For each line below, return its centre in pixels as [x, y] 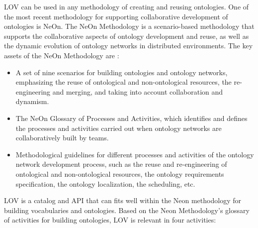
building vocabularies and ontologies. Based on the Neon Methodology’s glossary [127, 210]
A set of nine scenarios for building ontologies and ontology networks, [122, 72]
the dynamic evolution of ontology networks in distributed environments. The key [129, 46]
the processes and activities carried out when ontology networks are [119, 128]
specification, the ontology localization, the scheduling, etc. [105, 183]
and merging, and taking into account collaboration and [138, 91]
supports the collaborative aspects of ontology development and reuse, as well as [127, 36]
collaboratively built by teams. [62, 138]
